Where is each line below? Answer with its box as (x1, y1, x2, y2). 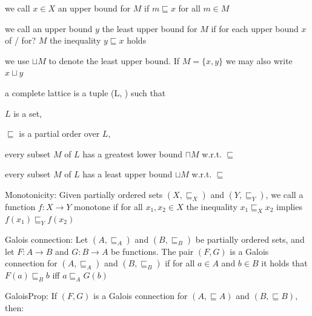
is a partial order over (19, 127, 100, 140)
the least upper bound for (102, 22, 197, 35)
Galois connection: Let (5, 232, 88, 245)
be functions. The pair (111, 245, 194, 257)
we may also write (225, 54, 293, 67)
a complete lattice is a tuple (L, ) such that (5, 86, 166, 99)
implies (276, 200, 302, 212)
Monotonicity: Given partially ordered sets (5, 188, 163, 200)
